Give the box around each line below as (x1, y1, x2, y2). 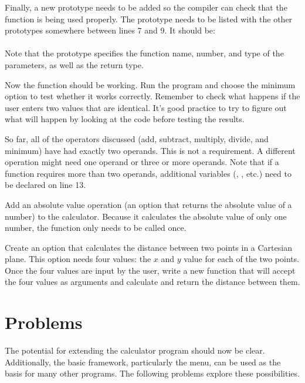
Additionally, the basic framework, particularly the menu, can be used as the (5, 355, 281, 368)
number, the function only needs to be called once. (5, 221, 187, 234)
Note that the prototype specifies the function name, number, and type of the (5, 47, 284, 59)
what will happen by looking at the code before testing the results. (5, 113, 245, 125)
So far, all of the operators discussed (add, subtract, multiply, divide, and (5, 132, 269, 145)
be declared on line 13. (5, 179, 86, 191)
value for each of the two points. (184, 253, 300, 265)
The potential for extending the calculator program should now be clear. (5, 344, 265, 357)
